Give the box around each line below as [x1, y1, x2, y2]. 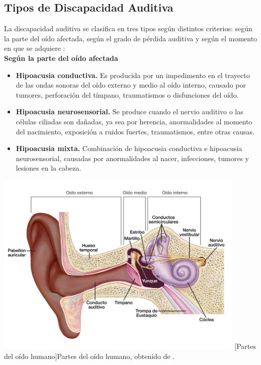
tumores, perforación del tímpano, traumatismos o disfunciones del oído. [16, 89, 239, 100]
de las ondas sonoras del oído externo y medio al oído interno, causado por [16, 80, 246, 90]
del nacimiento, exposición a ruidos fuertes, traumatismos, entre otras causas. [16, 126, 254, 136]
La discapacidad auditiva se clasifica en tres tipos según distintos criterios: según [4, 23, 252, 34]
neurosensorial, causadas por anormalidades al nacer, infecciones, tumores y [16, 153, 249, 163]
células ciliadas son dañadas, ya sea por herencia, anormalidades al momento [16, 116, 252, 126]
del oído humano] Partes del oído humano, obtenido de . [4, 350, 175, 361]
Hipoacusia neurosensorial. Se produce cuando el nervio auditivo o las [16, 106, 243, 117]
